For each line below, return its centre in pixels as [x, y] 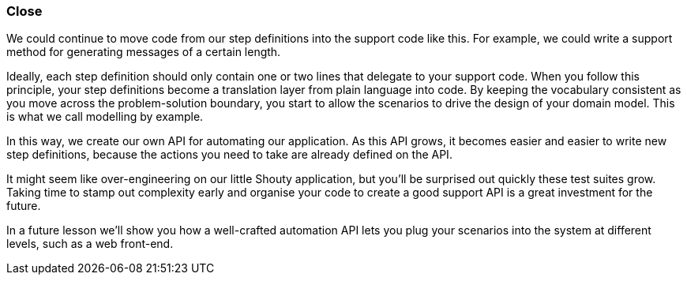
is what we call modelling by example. [105, 117]
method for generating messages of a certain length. [144, 52]
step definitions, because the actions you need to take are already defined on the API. [229, 155]
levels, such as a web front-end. [90, 244]
